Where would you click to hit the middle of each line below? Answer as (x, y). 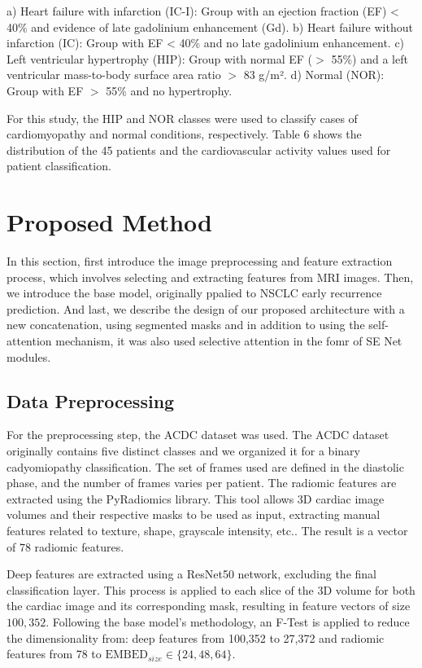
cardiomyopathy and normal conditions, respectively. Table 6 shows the (184, 134)
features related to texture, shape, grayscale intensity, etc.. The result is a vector (207, 530)
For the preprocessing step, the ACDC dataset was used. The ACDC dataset (198, 435)
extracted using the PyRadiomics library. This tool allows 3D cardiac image (196, 498)
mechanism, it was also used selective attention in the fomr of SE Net (229, 341)
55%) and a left (370, 58)
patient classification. (59, 166)
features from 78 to (54, 654)
